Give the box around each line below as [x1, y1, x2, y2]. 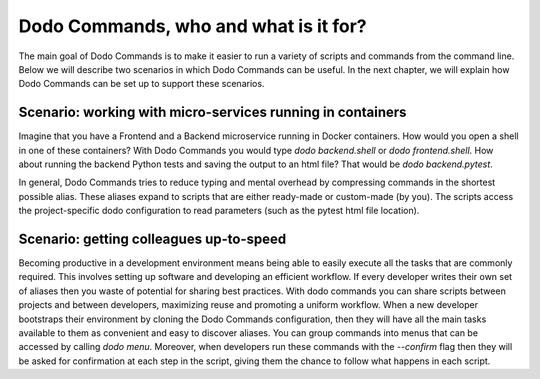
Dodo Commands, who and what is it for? [18, 15, 367, 37]
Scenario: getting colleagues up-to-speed [18, 231, 287, 247]
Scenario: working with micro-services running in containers [18, 104, 407, 121]
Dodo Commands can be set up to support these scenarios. [18, 78, 265, 90]
